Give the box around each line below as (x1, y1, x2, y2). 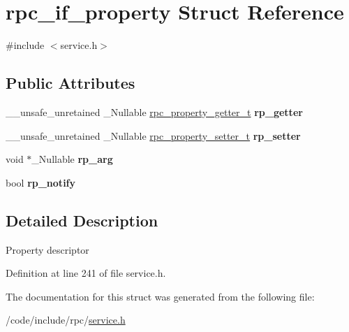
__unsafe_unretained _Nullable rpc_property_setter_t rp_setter (6, 128, 301, 143)
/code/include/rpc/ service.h (6, 312, 126, 327)
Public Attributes (6, 72, 135, 94)
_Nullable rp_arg (31, 152, 113, 166)
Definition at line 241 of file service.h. (6, 266, 166, 280)
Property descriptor (6, 242, 89, 257)
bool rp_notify (6, 175, 76, 189)
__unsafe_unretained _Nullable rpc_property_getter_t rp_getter (6, 104, 303, 119)
